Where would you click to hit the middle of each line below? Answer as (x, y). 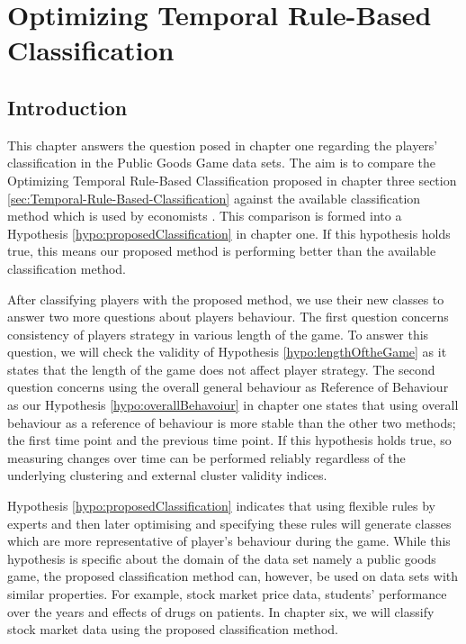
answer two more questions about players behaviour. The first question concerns (228, 317)
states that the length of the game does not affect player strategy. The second (221, 369)
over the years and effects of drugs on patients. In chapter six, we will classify (221, 611)
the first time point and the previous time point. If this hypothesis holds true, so (229, 440)
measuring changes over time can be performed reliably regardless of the (206, 457)
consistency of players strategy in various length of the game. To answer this (218, 334)
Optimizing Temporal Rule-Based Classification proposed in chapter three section (232, 180)
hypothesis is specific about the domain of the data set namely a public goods (222, 558)
